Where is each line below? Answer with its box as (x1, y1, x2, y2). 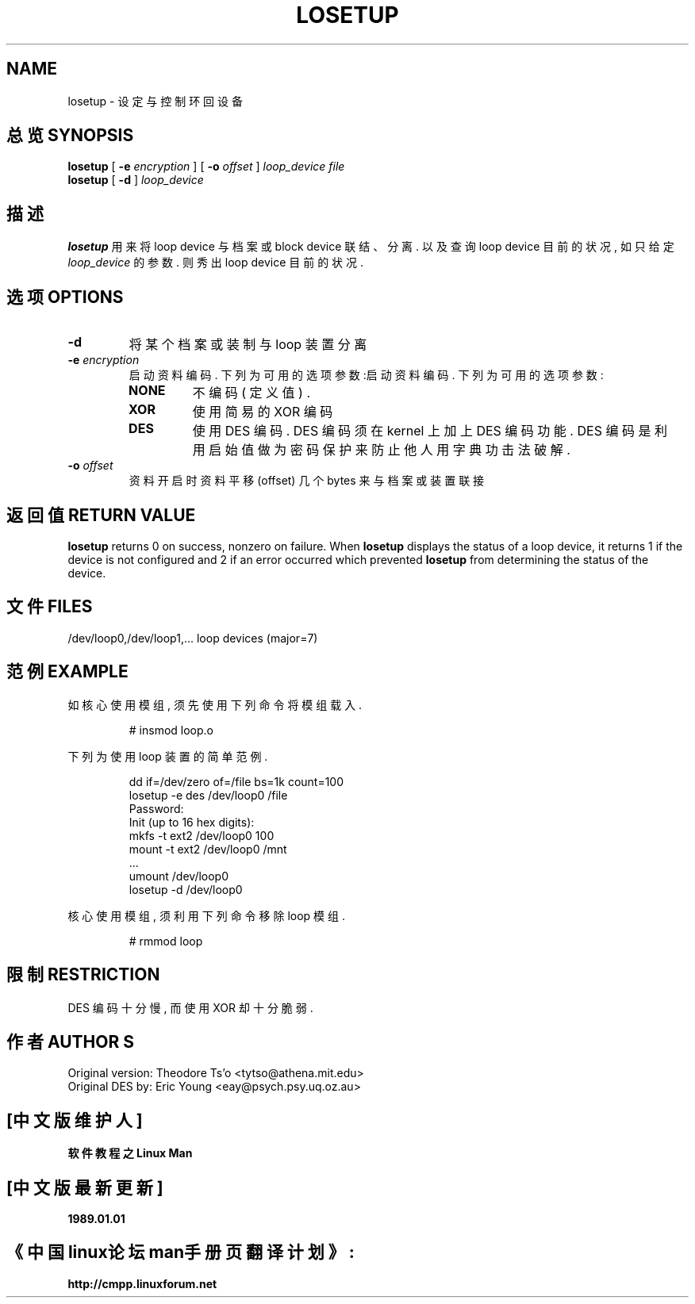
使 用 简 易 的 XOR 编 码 (192, 404, 333, 420)
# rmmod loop (129, 934, 203, 948)
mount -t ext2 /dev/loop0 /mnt (129, 842, 287, 856)
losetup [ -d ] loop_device (67, 173, 204, 187)
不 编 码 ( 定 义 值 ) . (192, 385, 311, 401)
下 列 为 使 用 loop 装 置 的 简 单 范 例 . (67, 749, 268, 763)
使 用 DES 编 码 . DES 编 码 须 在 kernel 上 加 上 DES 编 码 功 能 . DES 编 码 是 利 (192, 423, 667, 439)
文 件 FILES (6, 596, 93, 617)
